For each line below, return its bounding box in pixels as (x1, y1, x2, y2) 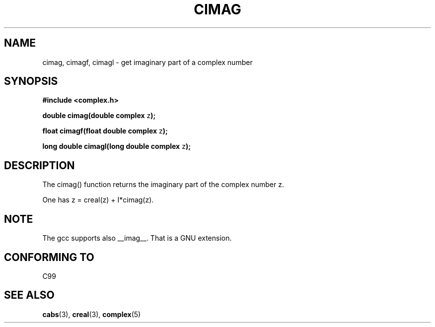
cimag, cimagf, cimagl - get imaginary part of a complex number (42, 58, 253, 66)
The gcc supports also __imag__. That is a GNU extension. (42, 234, 232, 243)
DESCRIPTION (4, 159, 75, 172)
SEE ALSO (4, 289, 55, 302)
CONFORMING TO (4, 251, 94, 263)
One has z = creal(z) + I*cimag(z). (42, 196, 154, 204)
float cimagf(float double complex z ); (42, 127, 168, 135)
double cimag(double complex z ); (42, 111, 156, 120)
